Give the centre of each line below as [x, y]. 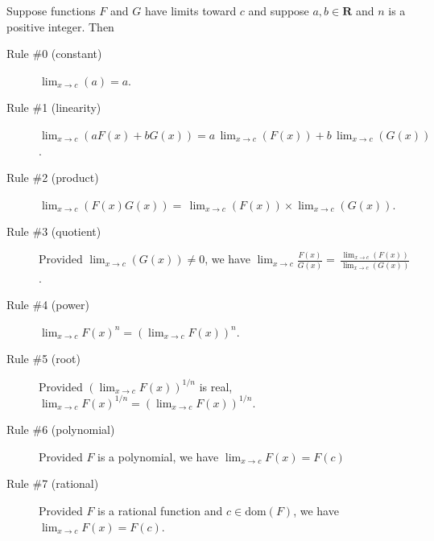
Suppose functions [51, 10]
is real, [216, 386]
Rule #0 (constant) [54, 54]
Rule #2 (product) [53, 178]
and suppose [279, 10]
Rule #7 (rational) [53, 483]
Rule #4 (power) [48, 305]
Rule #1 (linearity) [54, 107]
